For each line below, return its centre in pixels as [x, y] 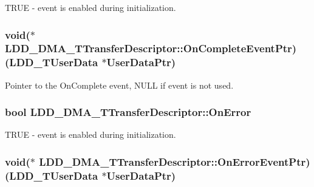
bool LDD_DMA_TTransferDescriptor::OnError [128, 112]
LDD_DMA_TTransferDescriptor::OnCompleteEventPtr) [151, 48]
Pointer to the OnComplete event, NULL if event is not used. [119, 85]
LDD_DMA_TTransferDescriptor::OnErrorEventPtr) [175, 161]
